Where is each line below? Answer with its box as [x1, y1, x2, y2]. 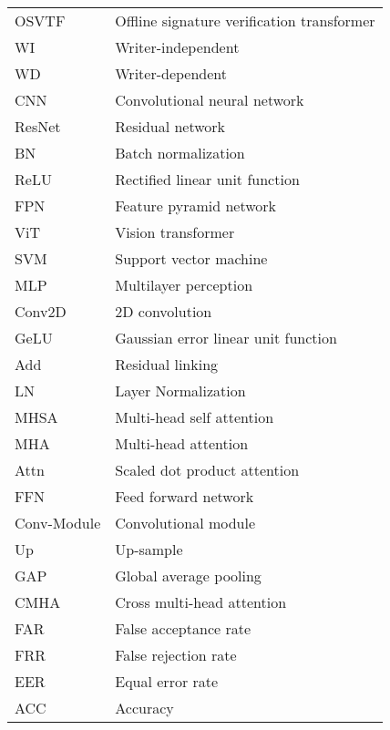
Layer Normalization [115, 380, 246, 401]
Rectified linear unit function [115, 169, 300, 190]
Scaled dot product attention [115, 459, 300, 480]
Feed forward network [115, 486, 254, 507]
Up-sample [115, 539, 183, 560]
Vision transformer [115, 221, 235, 242]
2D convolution [115, 301, 212, 322]
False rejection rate [115, 644, 237, 665]
